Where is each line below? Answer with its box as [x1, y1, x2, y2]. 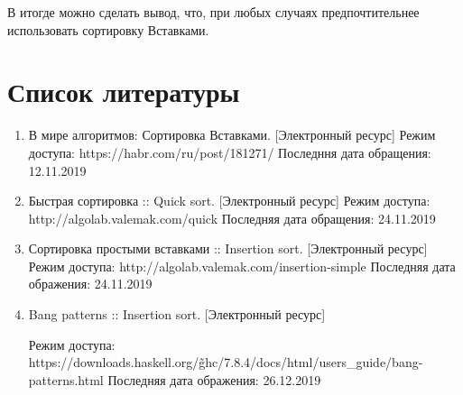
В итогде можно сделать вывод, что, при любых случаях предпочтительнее [7, 3, 420, 21]
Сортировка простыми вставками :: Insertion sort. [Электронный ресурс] [28, 239, 428, 258]
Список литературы [7, 73, 240, 110]
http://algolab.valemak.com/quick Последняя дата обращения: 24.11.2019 [28, 208, 436, 227]
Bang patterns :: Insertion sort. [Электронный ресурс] [28, 305, 326, 324]
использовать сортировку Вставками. [7, 20, 209, 39]
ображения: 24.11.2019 [28, 274, 153, 293]
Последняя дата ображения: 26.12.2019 [107, 370, 321, 389]
